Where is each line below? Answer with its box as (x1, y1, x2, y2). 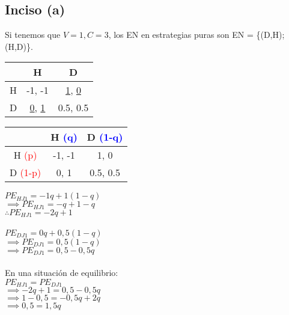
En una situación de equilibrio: (5, 266, 118, 278)
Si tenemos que (5, 28, 61, 41)
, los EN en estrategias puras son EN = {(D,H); (108, 28, 285, 41)
